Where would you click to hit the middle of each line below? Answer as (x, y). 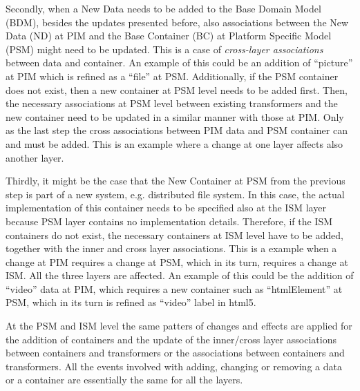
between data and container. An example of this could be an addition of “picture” (179, 63)
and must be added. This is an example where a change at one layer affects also (174, 143)
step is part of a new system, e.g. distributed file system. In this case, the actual (175, 194)
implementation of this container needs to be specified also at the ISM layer (166, 208)
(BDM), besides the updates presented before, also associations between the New (177, 22)
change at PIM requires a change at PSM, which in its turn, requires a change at (177, 261)
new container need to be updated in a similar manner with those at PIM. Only (175, 116)
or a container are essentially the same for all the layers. (124, 380)
